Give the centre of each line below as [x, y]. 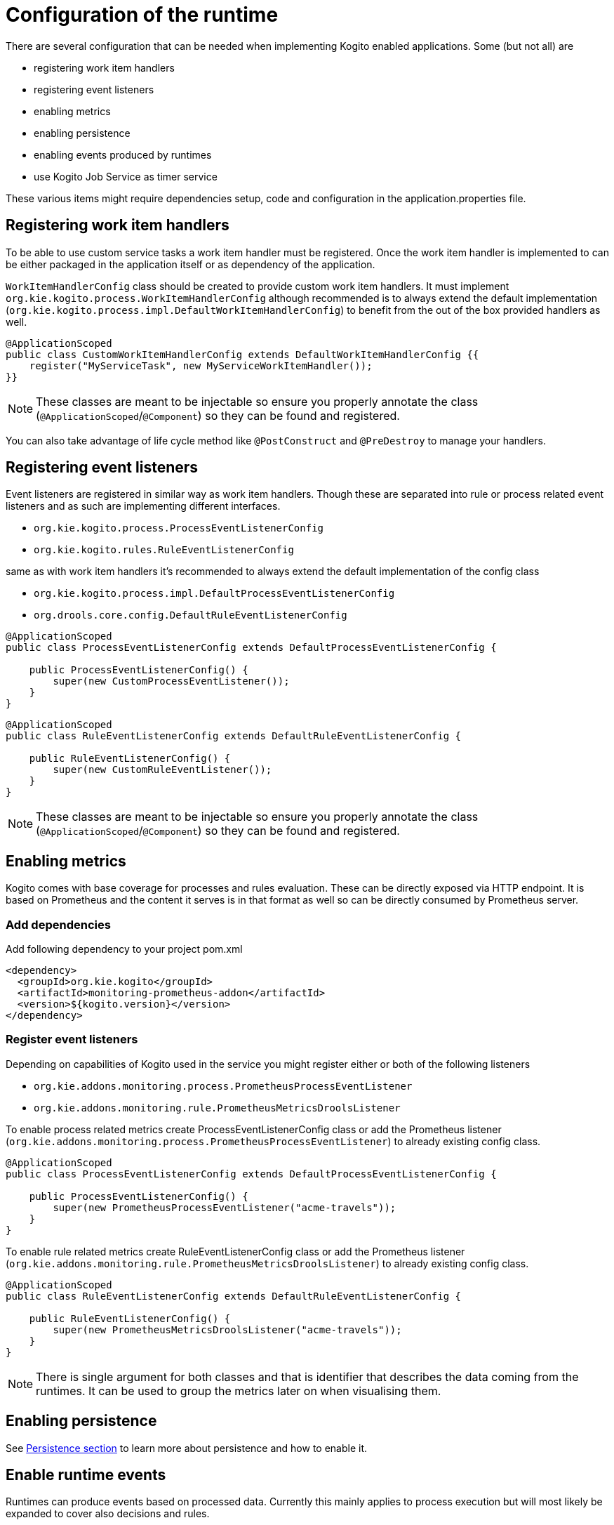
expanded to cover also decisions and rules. [108, 1514]
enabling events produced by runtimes [123, 154]
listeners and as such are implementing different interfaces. [143, 506]
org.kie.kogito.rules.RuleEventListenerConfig [164, 550]
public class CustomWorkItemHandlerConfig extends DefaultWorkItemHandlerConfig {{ [242, 354]
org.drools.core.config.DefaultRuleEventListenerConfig [191, 615]
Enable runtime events [86, 1475]
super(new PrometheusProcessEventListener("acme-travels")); [225, 1207]
